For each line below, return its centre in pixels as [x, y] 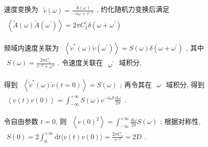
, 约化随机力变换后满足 [133, 9]
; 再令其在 [136, 84]
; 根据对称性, [180, 121]
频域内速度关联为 [31, 48]
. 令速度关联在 [80, 62]
